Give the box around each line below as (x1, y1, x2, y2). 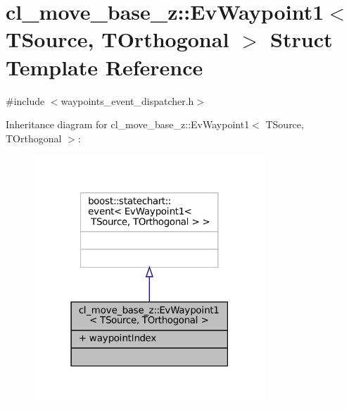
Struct (270, 25, 333, 54)
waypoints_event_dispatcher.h (61, 93, 194, 108)
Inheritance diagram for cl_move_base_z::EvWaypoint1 (6, 117, 250, 132)
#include (6, 93, 45, 108)
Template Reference (6, 52, 203, 81)
